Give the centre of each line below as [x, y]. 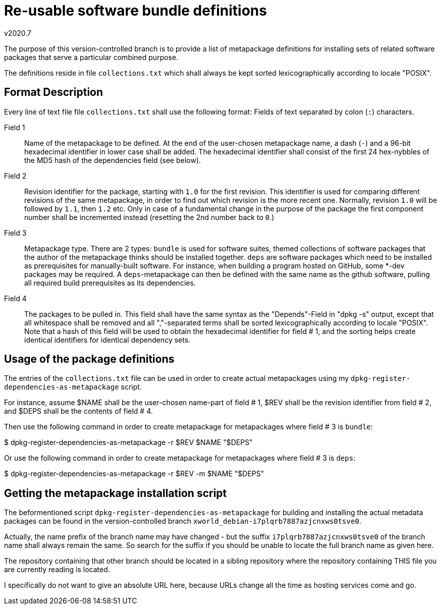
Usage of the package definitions [89, 359]
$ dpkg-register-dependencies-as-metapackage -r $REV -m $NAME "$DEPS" [134, 474]
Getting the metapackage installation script [116, 493]
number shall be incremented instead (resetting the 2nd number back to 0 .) [149, 217]
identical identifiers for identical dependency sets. [107, 340]
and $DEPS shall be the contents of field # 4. [78, 411]
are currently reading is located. [57, 570]
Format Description [54, 92]
